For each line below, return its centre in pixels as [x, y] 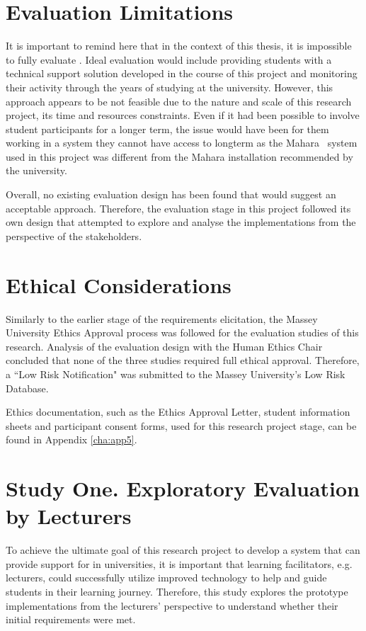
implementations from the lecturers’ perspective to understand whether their [172, 605]
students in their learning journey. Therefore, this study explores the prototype [177, 591]
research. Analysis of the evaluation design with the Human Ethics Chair [164, 346]
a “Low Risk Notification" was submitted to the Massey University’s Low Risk [176, 374]
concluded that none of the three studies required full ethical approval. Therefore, [183, 360]
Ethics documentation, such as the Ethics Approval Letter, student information [178, 412]
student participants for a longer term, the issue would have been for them [167, 129]
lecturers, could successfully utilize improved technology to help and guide [166, 578]
